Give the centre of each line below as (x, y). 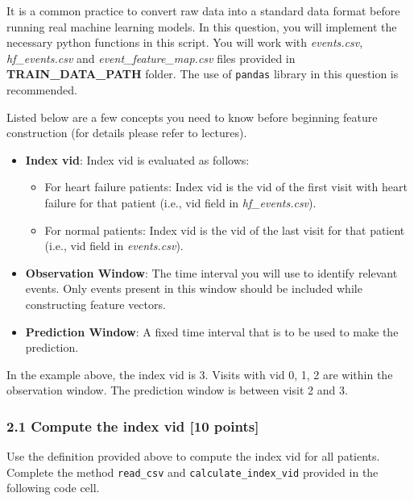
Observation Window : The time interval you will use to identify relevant (211, 272)
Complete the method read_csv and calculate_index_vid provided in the (193, 472)
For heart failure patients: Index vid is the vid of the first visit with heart (226, 187)
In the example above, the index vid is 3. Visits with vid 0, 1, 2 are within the (200, 374)
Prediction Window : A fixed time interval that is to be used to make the (212, 331)
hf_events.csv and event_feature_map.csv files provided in (151, 58)
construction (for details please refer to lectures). (127, 133)
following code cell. (53, 488)
